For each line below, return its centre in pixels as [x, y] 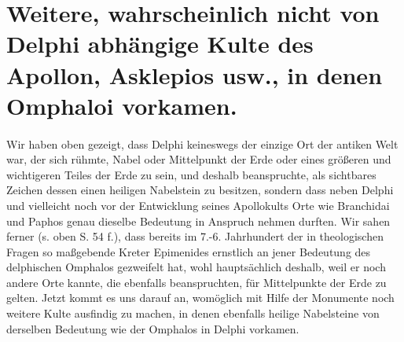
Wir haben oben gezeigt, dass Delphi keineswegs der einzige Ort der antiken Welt [202, 143]
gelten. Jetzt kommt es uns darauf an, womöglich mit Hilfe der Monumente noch [200, 298]
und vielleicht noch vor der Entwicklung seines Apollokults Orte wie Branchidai [198, 205]
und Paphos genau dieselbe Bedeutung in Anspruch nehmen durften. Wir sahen [198, 221]
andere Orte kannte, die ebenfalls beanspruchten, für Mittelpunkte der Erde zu [196, 282]
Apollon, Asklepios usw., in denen [195, 74]
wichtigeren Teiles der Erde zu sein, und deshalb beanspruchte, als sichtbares [191, 174]
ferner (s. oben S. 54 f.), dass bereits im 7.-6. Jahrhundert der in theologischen [195, 236]
